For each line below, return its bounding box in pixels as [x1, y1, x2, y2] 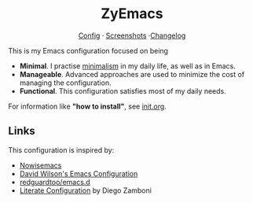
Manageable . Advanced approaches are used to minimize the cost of [19, 69, 245, 79]
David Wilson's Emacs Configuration [19, 168, 138, 178]
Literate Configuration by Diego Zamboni [19, 186, 152, 195]
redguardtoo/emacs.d [19, 177, 90, 186]
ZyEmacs [101, 5, 163, 23]
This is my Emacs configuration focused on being [8, 46, 169, 55]
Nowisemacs [19, 161, 62, 170]
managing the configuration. [19, 78, 112, 87]
